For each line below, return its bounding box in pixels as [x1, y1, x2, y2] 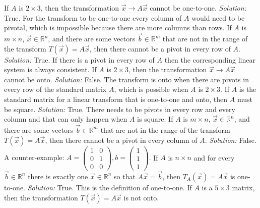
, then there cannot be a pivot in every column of [45, 134, 198, 145]
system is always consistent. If [4, 64, 97, 75]
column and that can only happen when [4, 114, 127, 124]
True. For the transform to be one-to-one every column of [4, 12, 182, 23]
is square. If [137, 114, 173, 124]
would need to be [191, 12, 245, 23]
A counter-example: [4, 152, 64, 163]
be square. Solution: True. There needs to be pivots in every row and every [4, 103, 235, 114]
